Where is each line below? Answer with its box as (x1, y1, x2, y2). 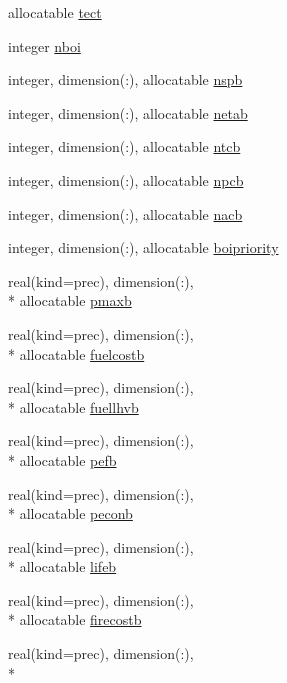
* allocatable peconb (8, 503, 133, 524)
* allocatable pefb (8, 449, 117, 470)
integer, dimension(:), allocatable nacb (8, 203, 243, 224)
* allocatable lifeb (8, 556, 117, 577)
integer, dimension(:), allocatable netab (8, 102, 248, 123)
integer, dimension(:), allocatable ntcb (8, 136, 241, 157)
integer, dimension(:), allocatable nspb (8, 69, 243, 90)
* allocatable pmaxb (8, 290, 132, 311)
